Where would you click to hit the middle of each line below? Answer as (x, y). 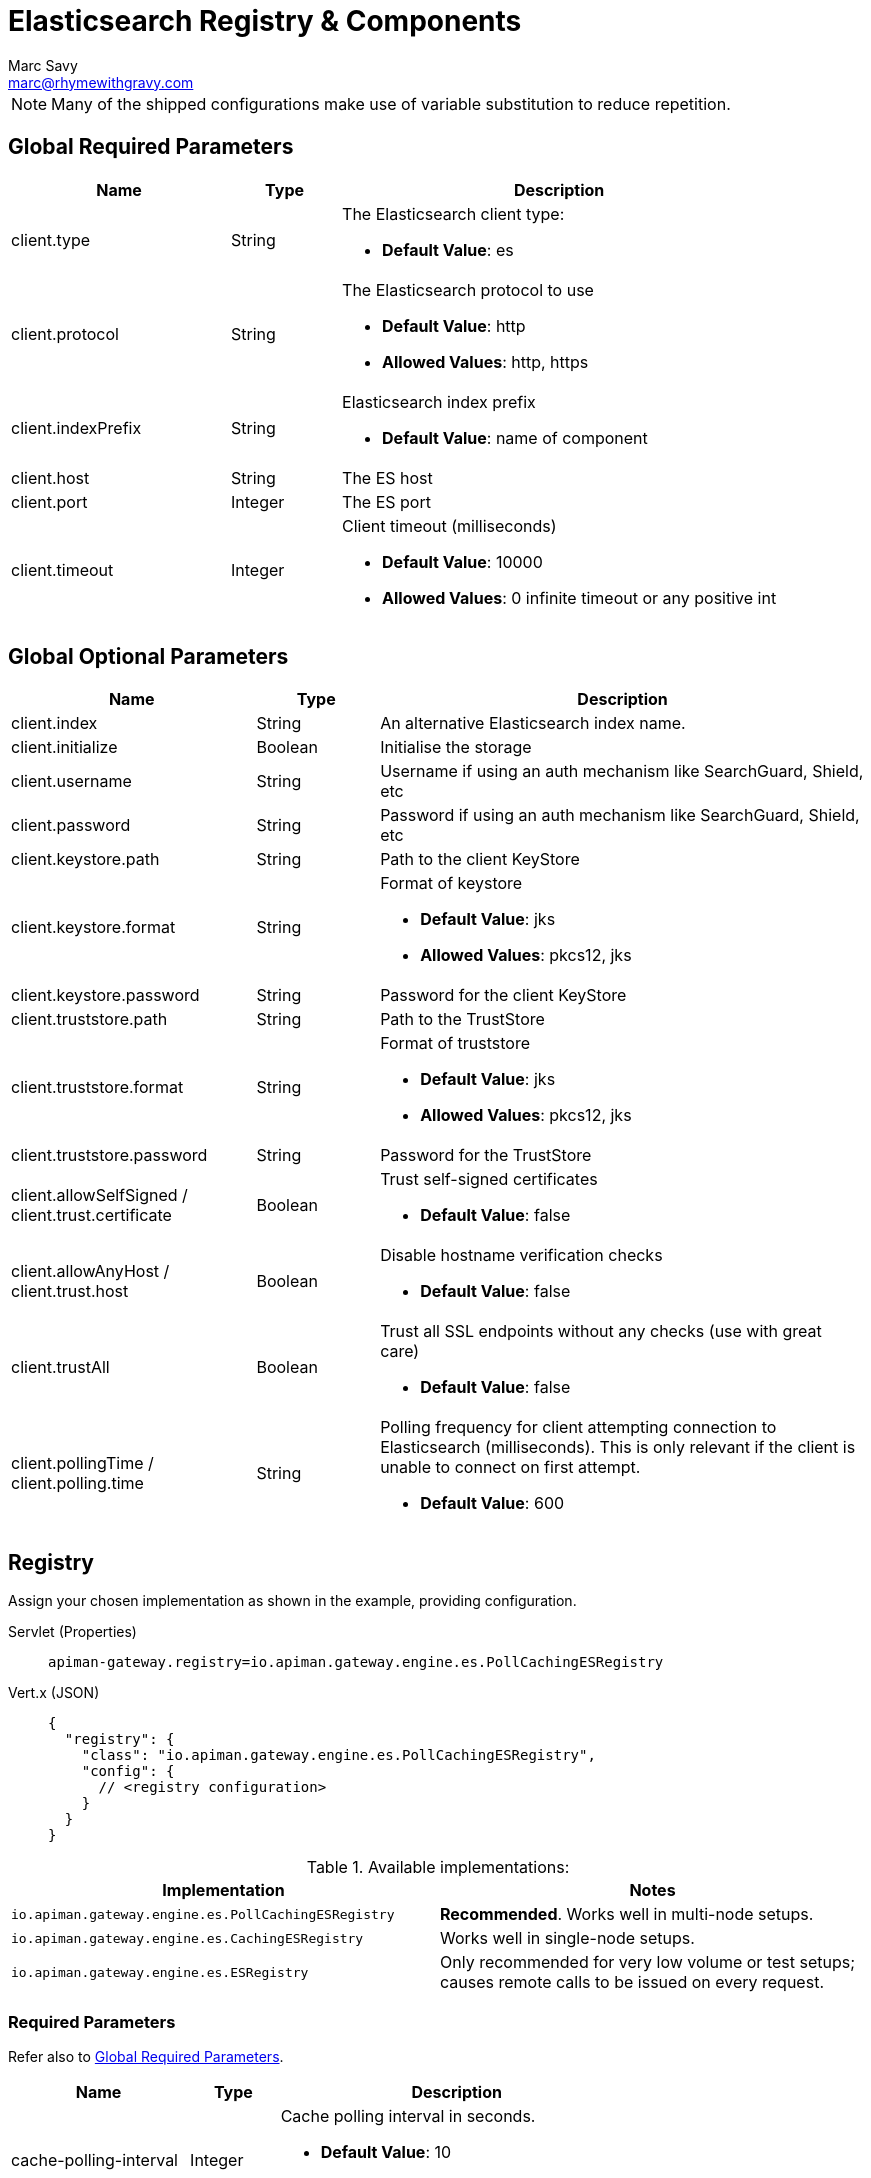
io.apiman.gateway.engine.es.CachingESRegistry (187, 1938)
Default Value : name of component (515, 437)
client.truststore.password (109, 1155)
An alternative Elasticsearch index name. (533, 723)
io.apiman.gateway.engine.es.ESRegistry (160, 1972)
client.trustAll (60, 1367)
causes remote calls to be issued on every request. (632, 1982)
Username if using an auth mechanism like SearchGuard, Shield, (622, 771)
